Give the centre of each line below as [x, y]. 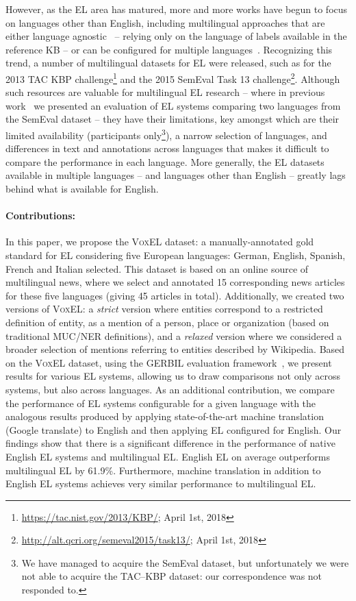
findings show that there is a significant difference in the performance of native [170, 443]
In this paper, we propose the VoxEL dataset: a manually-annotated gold [160, 242]
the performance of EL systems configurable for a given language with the [161, 403]
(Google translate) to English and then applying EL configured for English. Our [174, 429]
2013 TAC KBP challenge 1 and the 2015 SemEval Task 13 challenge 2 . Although [173, 77]
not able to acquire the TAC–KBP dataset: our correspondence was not [172, 576]
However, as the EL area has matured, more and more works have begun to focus [177, 9]
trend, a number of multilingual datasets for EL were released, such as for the [168, 63]
